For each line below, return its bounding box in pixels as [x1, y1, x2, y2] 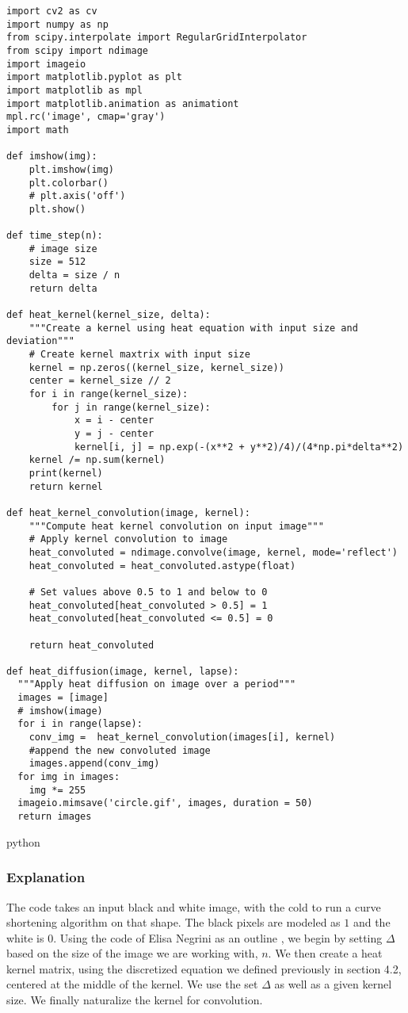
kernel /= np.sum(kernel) [29, 454, 166, 466]
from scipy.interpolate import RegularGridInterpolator [6, 32, 307, 44]
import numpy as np [6, 18, 109, 30]
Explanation [6, 867, 86, 887]
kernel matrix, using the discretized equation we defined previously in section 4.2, [6, 960, 402, 977]
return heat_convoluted [29, 639, 154, 651]
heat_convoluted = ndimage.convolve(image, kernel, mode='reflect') [29, 546, 398, 558]
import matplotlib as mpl [6, 84, 143, 96]
